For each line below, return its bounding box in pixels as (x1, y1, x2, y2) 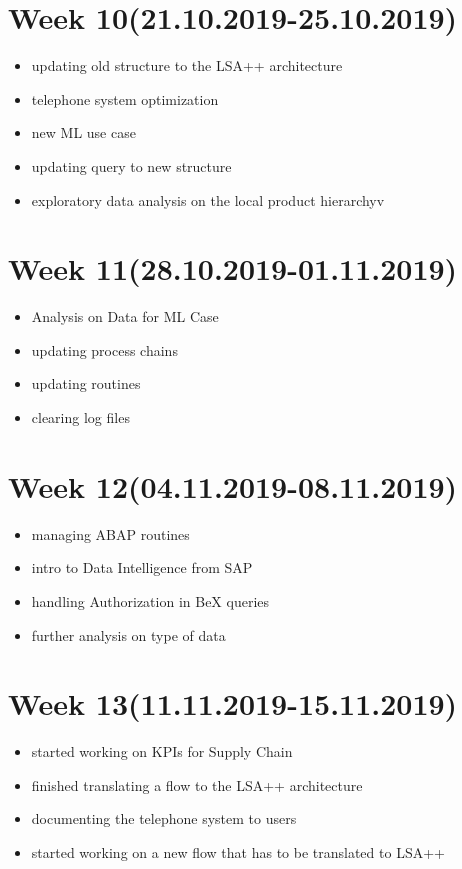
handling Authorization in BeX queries (31, 590, 270, 611)
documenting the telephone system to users (31, 808, 297, 829)
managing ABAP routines (31, 523, 190, 544)
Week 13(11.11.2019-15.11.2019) (8, 683, 458, 724)
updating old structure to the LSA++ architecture (31, 55, 343, 76)
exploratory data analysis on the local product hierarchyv (31, 189, 385, 210)
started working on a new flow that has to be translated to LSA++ (31, 842, 445, 862)
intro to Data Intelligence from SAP (31, 557, 253, 578)
